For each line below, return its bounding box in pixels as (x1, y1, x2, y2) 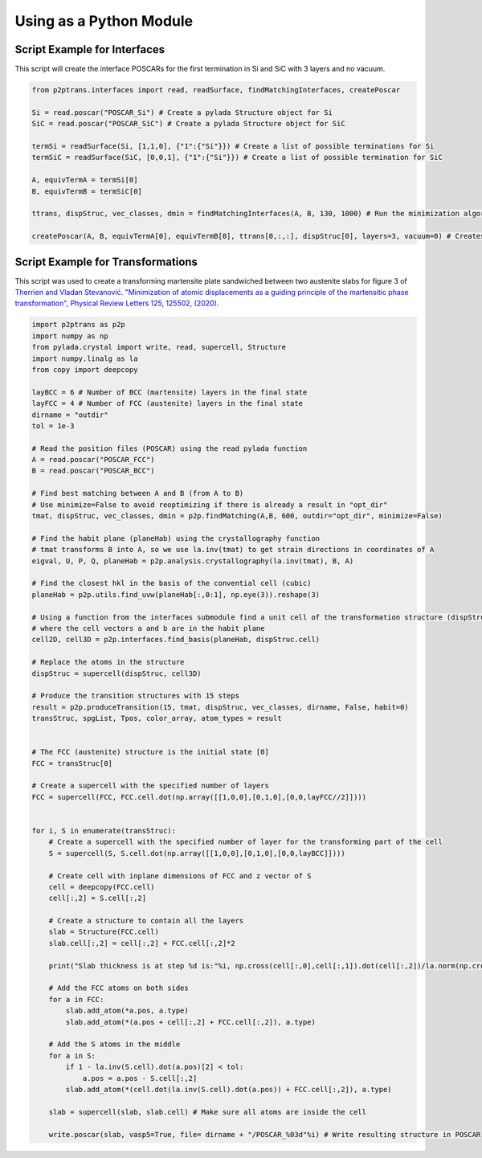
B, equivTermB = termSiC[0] (31, 186, 142, 196)
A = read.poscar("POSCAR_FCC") (31, 455, 156, 464)
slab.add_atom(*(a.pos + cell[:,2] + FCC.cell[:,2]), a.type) (65, 1017, 317, 1026)
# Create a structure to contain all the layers (48, 916, 244, 926)
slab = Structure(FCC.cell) (48, 927, 160, 936)
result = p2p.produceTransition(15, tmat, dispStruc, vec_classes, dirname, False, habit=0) (31, 702, 409, 711)
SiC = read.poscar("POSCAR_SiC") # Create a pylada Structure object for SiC (31, 119, 345, 129)
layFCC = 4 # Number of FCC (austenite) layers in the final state (31, 399, 304, 408)
